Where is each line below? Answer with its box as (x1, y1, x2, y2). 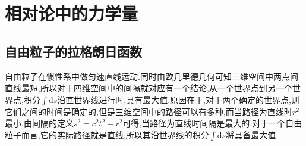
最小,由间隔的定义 (5, 117, 74, 129)
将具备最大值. (226, 128, 279, 141)
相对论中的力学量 (5, 1, 138, 26)
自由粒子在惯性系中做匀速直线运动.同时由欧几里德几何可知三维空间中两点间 (5, 70, 298, 82)
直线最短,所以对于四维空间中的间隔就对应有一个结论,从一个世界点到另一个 (5, 82, 292, 94)
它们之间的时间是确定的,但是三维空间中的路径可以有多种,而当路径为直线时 (5, 105, 292, 117)
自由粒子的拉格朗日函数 (5, 42, 142, 60)
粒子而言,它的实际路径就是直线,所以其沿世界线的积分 (5, 128, 209, 141)
